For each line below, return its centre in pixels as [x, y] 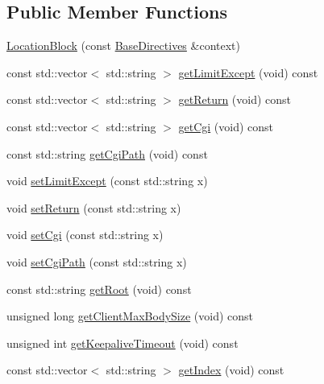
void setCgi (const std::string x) [85, 235]
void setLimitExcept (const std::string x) [107, 181]
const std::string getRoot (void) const [99, 289]
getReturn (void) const [235, 99]
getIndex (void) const [231, 370]
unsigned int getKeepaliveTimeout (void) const [123, 343]
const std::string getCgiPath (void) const [107, 153]
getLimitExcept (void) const [248, 72]
